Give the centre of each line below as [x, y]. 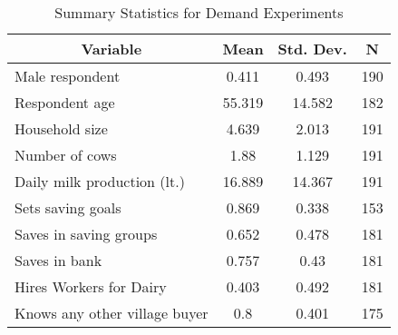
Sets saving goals [68, 207]
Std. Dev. [312, 49]
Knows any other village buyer [112, 313]
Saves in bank [58, 260]
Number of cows [66, 155]
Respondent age [65, 102]
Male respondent [68, 76]
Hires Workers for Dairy [91, 286]
